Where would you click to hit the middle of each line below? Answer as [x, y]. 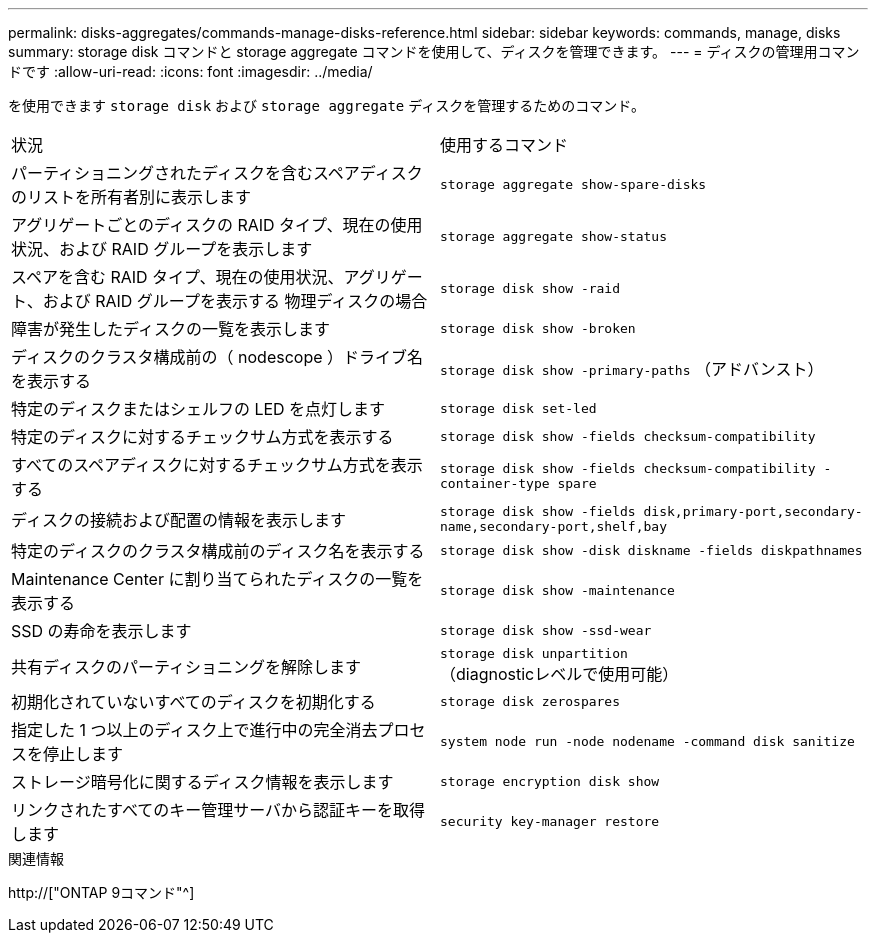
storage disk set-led [518, 408]
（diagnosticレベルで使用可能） [559, 674]
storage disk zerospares [530, 701]
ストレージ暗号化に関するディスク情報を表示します [202, 782]
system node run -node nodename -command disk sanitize [647, 741]
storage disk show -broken [538, 328]
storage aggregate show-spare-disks [573, 184]
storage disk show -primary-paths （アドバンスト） [632, 369]
